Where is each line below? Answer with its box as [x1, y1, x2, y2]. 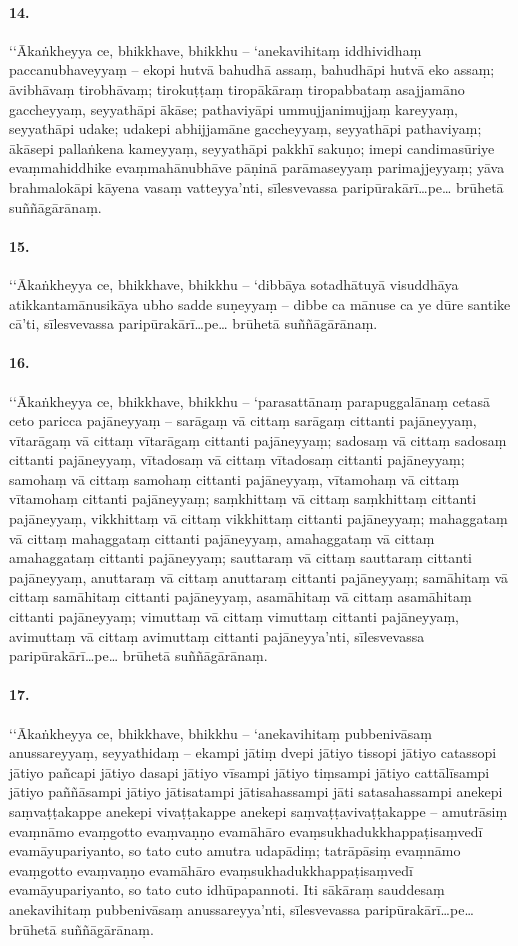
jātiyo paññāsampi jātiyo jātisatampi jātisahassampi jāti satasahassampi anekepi [9, 781, 503, 802]
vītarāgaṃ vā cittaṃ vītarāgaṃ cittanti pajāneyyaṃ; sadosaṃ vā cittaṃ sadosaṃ [9, 429, 507, 450]
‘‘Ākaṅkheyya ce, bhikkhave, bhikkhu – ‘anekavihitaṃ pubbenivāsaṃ [9, 722, 432, 743]
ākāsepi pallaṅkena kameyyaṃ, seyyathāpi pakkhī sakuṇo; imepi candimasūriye [9, 137, 495, 158]
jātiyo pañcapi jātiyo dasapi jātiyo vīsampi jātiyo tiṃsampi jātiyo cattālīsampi [9, 761, 490, 782]
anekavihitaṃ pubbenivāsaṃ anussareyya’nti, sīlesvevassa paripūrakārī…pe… [9, 898, 474, 919]
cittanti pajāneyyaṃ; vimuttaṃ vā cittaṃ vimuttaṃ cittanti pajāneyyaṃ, [9, 606, 459, 627]
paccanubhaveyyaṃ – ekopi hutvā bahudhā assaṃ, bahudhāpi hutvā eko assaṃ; [9, 59, 495, 80]
